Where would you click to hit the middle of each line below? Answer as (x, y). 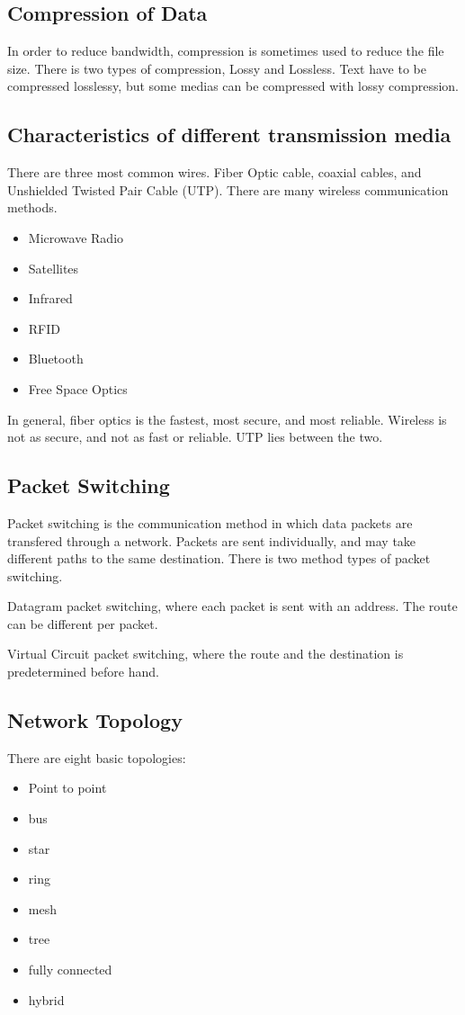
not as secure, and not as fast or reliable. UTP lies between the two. (195, 437)
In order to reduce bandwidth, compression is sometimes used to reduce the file (226, 51)
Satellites (54, 268)
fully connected (70, 970)
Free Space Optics (78, 388)
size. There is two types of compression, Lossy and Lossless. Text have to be (217, 68)
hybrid (46, 999)
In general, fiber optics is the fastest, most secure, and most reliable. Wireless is (227, 419)
